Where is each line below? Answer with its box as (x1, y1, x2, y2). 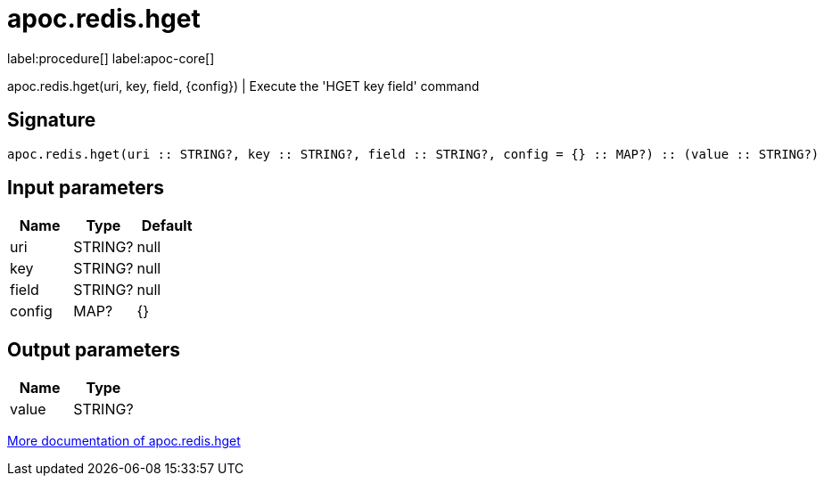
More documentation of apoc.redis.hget (7, 433, 241, 449)
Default (141, 217, 193, 235)
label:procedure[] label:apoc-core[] (7, 50, 215, 66)
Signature (7, 109, 96, 132)
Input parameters (7, 176, 165, 200)
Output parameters (7, 338, 180, 361)
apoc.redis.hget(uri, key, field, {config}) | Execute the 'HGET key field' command (7, 78, 480, 94)
